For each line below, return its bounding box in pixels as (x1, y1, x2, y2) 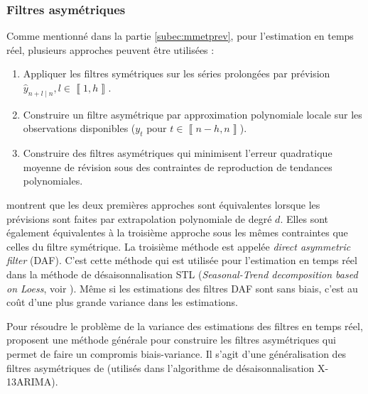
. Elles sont (280, 211, 329, 226)
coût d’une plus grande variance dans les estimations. (6, 295, 238, 310)
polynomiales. (23, 173, 83, 188)
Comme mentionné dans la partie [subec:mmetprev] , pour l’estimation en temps (6, 28, 354, 43)
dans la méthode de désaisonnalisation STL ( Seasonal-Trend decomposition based (6, 266, 358, 281)
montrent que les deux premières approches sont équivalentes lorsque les (6, 197, 320, 212)
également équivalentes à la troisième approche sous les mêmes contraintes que (6, 225, 348, 240)
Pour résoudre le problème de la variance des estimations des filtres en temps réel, (6, 318, 363, 333)
